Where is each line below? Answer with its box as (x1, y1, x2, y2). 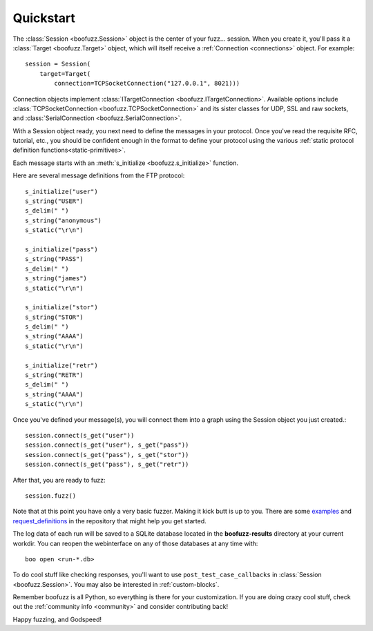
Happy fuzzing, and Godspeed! (12, 615, 102, 623)
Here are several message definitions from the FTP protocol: (12, 171, 185, 179)
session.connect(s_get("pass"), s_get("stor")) (25, 451, 189, 458)
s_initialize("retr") (25, 361, 98, 369)
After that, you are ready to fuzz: (12, 476, 106, 484)
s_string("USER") (25, 197, 84, 205)
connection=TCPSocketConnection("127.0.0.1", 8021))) (54, 79, 240, 88)
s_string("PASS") (25, 255, 84, 263)
